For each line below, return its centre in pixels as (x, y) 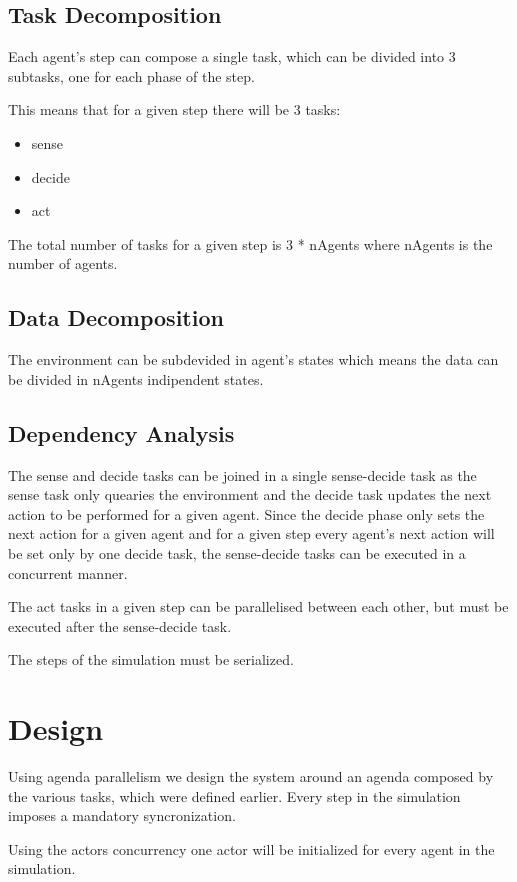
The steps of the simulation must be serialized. (151, 659)
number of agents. (63, 263)
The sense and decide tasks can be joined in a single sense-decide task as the (242, 474)
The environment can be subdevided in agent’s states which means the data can (253, 359)
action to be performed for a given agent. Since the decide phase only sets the (246, 513)
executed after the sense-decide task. (120, 625)
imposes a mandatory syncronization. (122, 815)
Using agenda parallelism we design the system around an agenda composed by (251, 776)
